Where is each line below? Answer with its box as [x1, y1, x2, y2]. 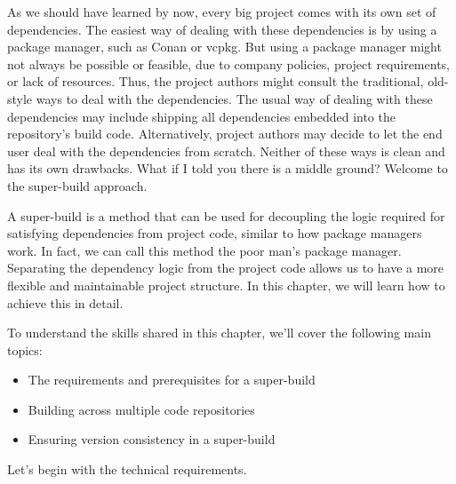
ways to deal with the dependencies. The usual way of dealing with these [36, 89, 433, 107]
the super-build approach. [7, 176, 148, 194]
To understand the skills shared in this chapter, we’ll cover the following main [7, 323, 431, 342]
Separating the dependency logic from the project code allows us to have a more [7, 258, 444, 277]
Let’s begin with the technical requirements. [7, 460, 247, 479]
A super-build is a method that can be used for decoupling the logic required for [7, 206, 445, 225]
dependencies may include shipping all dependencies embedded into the [7, 107, 396, 125]
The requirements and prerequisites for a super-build [28, 370, 316, 389]
